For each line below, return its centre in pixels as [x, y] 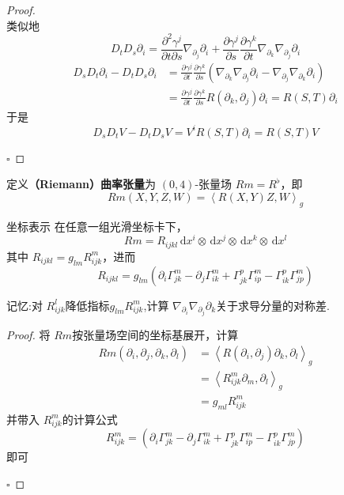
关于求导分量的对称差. [273, 305]
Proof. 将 [28, 335]
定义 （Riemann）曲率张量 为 [81, 184]
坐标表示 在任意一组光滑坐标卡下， [97, 226]
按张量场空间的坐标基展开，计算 [155, 335]
